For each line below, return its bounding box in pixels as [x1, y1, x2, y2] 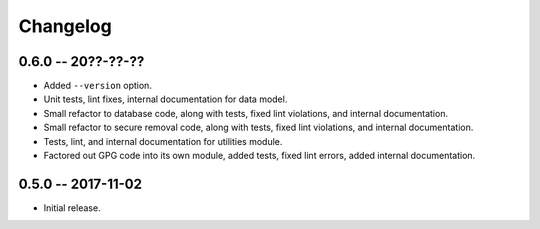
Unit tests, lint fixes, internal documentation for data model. [43, 93, 288, 105]
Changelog [18, 15, 112, 37]
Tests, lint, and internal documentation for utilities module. [43, 135, 283, 147]
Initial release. [43, 201, 101, 214]
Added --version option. [43, 80, 152, 92]
